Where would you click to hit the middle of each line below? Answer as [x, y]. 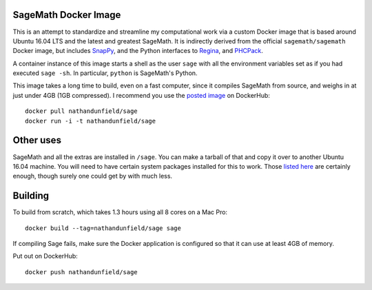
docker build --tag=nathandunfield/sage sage [103, 228]
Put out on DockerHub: [45, 256]
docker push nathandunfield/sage [81, 272]
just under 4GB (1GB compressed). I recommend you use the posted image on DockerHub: [141, 95]
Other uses [37, 140]
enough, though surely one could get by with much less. [92, 176]
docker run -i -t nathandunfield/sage [91, 121]
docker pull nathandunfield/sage [81, 111]
